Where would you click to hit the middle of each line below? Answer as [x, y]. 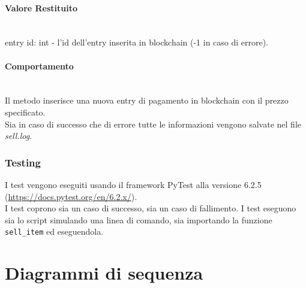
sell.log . [19, 136]
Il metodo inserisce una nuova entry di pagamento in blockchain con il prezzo [147, 100]
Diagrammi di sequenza [104, 273]
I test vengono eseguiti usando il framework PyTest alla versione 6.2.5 [133, 184]
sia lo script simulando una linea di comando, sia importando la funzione [139, 219]
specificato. [25, 112]
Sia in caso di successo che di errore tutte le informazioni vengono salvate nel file [153, 124]
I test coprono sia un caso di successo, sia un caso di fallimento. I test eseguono [151, 208]
